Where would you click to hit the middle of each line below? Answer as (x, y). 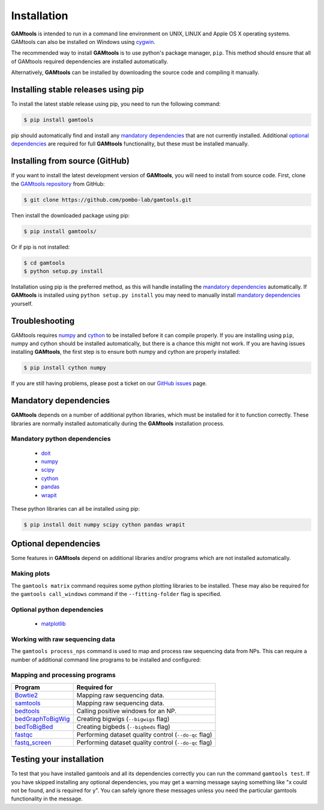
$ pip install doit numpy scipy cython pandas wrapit (104, 525)
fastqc (24, 734)
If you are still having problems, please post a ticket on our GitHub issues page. (109, 383)
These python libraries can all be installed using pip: (76, 509)
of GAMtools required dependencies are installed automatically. (90, 61)
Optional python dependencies (57, 609)
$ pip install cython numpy (65, 368)
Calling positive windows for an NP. (127, 711)
